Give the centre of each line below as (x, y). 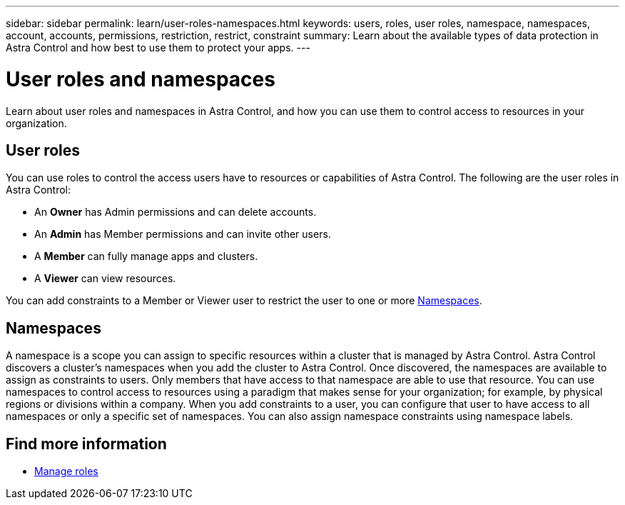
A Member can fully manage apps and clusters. (146, 256)
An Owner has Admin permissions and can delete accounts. (176, 212)
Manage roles (66, 471)
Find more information (86, 444)
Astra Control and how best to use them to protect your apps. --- (158, 47)
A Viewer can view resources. (105, 279)
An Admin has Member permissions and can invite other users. (183, 234)
